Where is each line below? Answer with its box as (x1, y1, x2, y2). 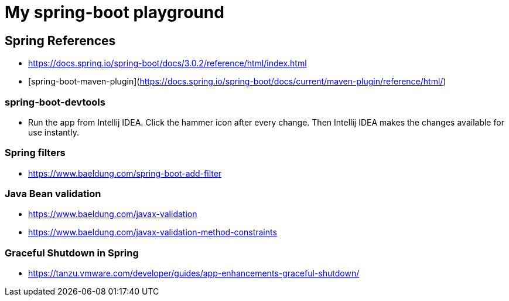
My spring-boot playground (5, 2, 224, 22)
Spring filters (5, 147, 66, 159)
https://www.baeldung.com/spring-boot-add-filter (28, 168, 222, 178)
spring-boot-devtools (5, 96, 105, 108)
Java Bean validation (5, 188, 101, 200)
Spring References (5, 33, 116, 48)
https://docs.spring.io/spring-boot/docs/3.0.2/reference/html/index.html (28, 58, 307, 69)
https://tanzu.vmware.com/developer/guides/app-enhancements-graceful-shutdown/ (28, 268, 360, 279)
